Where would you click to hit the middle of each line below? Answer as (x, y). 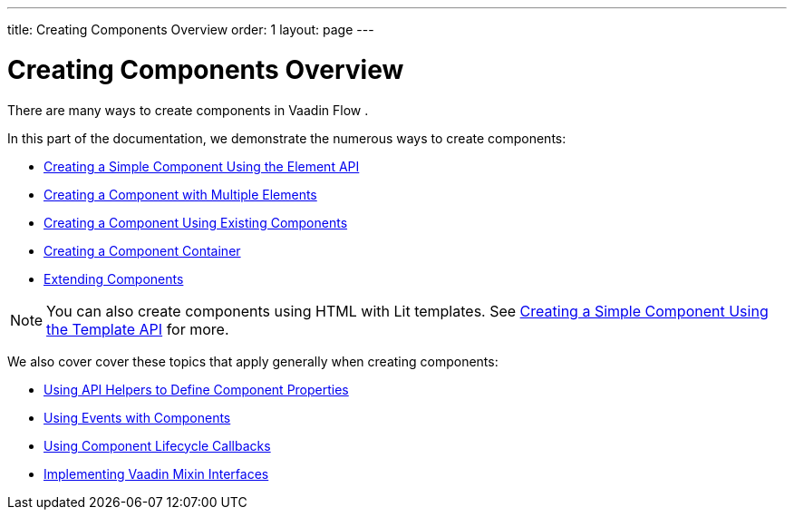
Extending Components (114, 278)
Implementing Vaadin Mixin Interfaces (156, 473)
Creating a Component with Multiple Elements (180, 194)
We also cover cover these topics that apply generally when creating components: (253, 361)
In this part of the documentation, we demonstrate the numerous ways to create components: (287, 138)
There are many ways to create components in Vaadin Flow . (188, 110)
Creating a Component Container (142, 250)
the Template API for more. (138, 329)
